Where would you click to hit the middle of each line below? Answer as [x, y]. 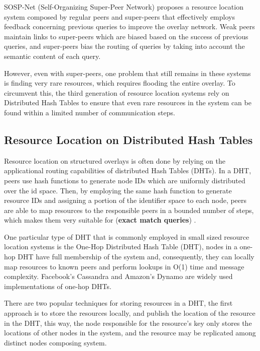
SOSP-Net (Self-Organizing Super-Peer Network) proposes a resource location [124, 7]
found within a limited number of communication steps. [90, 112]
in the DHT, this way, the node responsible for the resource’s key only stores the [128, 323]
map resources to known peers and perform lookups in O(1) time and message [124, 266]
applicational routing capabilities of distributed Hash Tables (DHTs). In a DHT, [128, 170]
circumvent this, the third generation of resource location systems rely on [117, 92]
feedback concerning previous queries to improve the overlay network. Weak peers [129, 26]
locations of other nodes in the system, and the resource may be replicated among [130, 333]
